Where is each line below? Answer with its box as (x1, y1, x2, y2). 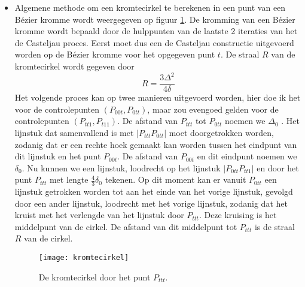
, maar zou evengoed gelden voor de (147, 102, 279, 115)
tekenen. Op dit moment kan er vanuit (105, 173, 246, 186)
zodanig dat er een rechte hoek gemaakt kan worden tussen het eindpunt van (14, 138, 297, 150)
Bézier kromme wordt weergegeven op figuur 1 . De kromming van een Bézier (14, 13, 295, 25)
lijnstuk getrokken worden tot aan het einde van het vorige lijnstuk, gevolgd (14, 185, 293, 198)
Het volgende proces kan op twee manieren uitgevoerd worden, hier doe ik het (14, 91, 301, 104)
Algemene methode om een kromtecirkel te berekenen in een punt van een (14, 1, 286, 13)
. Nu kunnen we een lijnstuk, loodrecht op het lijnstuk (22, 161, 221, 174)
